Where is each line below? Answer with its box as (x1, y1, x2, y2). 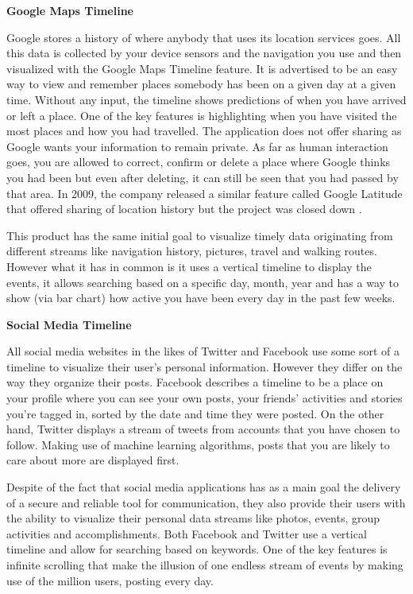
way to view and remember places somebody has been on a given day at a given (6, 76, 396, 92)
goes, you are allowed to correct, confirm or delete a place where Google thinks (6, 153, 391, 170)
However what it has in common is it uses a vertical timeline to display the (6, 258, 372, 274)
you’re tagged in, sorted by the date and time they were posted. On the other (6, 405, 384, 421)
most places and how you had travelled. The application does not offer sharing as (6, 122, 402, 139)
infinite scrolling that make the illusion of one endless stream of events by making (6, 557, 403, 573)
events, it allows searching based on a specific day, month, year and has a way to (6, 274, 399, 290)
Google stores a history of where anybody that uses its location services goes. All (6, 29, 401, 45)
